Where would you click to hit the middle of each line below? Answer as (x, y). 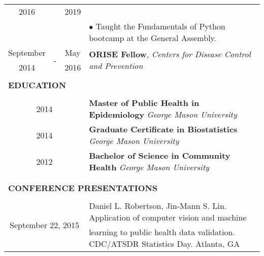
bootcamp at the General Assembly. (153, 38)
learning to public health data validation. (162, 232)
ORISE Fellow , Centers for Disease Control (170, 54)
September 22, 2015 (45, 225)
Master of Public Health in (144, 103)
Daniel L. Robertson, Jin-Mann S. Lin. (158, 206)
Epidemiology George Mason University (163, 114)
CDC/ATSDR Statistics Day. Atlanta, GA (164, 244)
